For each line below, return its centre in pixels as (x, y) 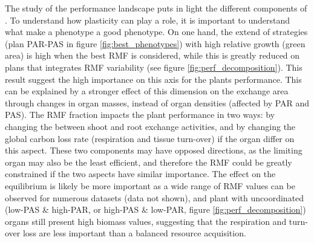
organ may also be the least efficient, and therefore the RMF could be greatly (149, 162)
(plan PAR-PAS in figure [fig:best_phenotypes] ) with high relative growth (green (155, 43)
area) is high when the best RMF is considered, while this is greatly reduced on (152, 55)
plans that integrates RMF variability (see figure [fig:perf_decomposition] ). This (154, 67)
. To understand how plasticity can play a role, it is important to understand (148, 20)
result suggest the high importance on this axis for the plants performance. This (153, 79)
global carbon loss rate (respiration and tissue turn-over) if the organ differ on (150, 138)
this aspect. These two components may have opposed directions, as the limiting (154, 150)
